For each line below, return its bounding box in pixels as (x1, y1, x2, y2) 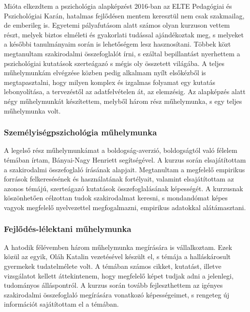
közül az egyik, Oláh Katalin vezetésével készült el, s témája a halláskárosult (4, 251, 231, 262)
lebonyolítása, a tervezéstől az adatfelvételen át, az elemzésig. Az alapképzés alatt (4, 86, 246, 97)
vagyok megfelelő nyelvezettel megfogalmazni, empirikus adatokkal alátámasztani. (4, 202, 246, 212)
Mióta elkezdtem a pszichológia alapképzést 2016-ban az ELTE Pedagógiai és (4, 1, 232, 11)
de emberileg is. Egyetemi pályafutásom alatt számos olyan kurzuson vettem (4, 20, 230, 30)
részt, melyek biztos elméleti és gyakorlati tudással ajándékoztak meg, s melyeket (4, 29, 244, 39)
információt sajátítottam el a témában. (4, 299, 119, 309)
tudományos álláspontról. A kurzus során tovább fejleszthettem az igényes (4, 280, 223, 290)
